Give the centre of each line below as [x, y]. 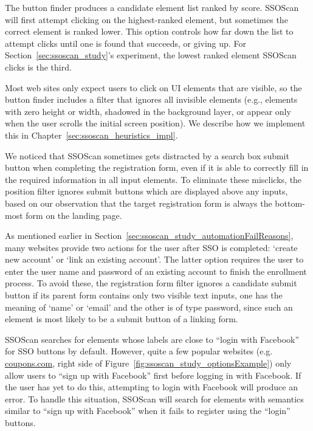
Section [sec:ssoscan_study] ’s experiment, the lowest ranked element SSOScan [151, 55]
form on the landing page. [74, 215]
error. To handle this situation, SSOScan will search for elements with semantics [154, 398]
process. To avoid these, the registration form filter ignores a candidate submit [151, 283]
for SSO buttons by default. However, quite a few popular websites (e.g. [139, 351]
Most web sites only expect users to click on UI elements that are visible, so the [153, 87]
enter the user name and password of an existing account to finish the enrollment [156, 271]
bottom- [290, 203]
